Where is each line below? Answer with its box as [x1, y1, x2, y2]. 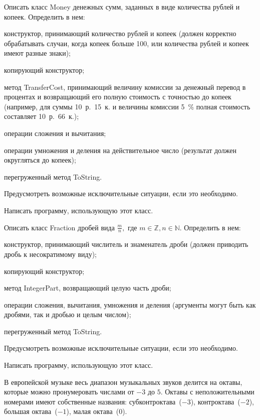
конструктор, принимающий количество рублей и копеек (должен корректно [4, 28, 236, 39]
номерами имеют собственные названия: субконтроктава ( [4, 396, 182, 406]
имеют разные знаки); [4, 48, 71, 58]
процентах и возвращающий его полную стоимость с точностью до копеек [4, 91, 231, 102]
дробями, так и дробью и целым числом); [4, 309, 131, 320]
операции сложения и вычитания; [4, 127, 106, 138]
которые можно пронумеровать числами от [4, 386, 134, 397]
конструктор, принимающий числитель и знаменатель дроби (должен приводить [4, 239, 248, 249]
